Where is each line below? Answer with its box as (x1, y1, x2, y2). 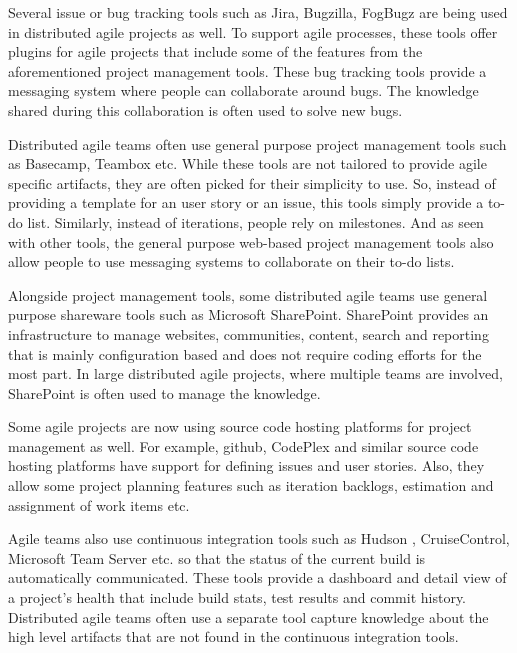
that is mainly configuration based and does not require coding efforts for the (8, 343, 482, 364)
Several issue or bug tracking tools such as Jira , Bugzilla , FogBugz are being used (8, 2, 508, 22)
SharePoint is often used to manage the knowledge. (8, 382, 321, 403)
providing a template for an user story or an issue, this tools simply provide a (8, 192, 484, 213)
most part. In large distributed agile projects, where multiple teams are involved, (8, 363, 503, 384)
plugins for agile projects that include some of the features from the (8, 41, 423, 62)
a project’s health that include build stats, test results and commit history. (8, 587, 467, 608)
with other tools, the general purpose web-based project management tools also (8, 231, 494, 252)
